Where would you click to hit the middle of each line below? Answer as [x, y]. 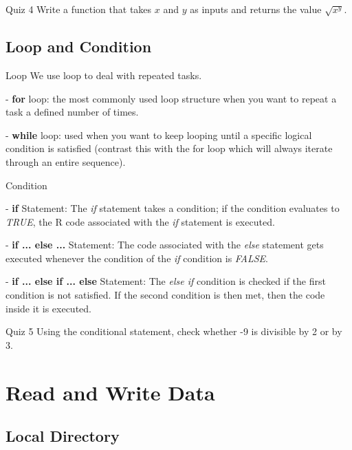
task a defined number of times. [72, 112]
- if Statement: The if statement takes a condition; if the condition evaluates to [173, 208]
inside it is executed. [48, 308]
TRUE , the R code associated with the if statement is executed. [140, 221]
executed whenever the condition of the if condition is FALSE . [137, 258]
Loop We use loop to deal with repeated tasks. [104, 75]
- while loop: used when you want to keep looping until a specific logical [159, 135]
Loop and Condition [79, 46]
